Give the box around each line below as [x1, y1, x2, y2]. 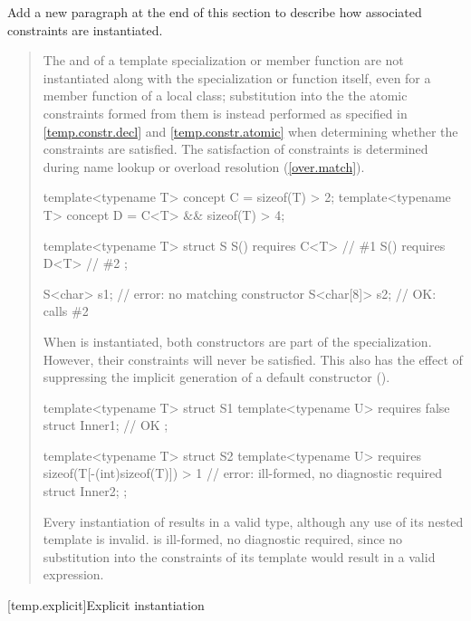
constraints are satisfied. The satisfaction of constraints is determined [43, 139, 428, 158]
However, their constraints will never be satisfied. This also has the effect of [43, 349, 463, 368]
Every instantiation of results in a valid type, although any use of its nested [43, 511, 464, 530]
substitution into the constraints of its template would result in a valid [43, 547, 436, 566]
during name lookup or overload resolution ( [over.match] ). [43, 157, 365, 176]
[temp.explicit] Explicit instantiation [7, 596, 205, 615]
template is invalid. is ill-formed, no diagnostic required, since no [43, 530, 403, 549]
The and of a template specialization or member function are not [43, 51, 404, 70]
